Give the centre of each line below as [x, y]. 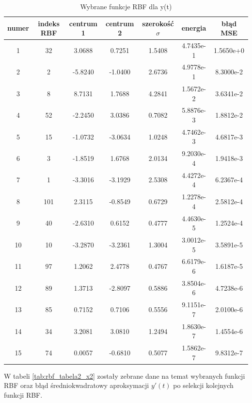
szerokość [158, 23]
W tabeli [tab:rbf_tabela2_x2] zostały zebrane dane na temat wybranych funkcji [125, 376]
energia [194, 28]
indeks [49, 23]
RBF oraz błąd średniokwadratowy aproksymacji [77, 385]
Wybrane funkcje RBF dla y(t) [126, 6]
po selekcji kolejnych [203, 385]
